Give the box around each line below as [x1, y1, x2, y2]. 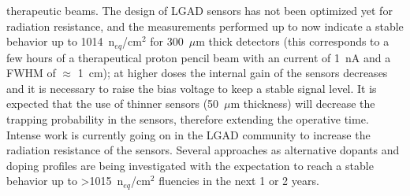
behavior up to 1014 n [6, 33, 115, 50]
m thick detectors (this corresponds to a [196, 33, 389, 50]
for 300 [150, 33, 184, 50]
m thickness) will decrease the [230, 95, 375, 112]
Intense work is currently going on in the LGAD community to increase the [6, 126, 371, 142]
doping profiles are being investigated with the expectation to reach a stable [6, 157, 374, 173]
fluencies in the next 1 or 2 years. [158, 172, 319, 189]
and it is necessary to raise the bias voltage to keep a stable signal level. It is [6, 80, 377, 96]
